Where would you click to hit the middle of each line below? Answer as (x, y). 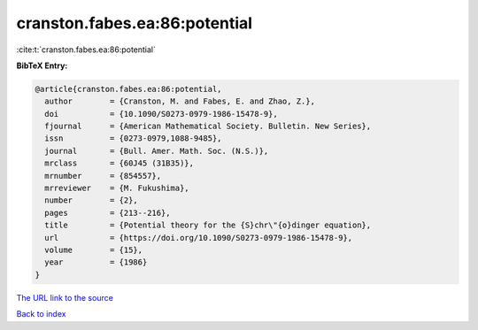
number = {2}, (92, 200)
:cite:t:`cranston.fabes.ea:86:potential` (86, 50)
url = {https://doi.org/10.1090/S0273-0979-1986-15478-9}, (199, 238)
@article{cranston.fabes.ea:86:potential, (128, 89)
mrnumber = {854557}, (103, 176)
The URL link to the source (65, 297)
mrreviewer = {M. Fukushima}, (117, 188)
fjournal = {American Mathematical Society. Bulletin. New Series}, (208, 127)
